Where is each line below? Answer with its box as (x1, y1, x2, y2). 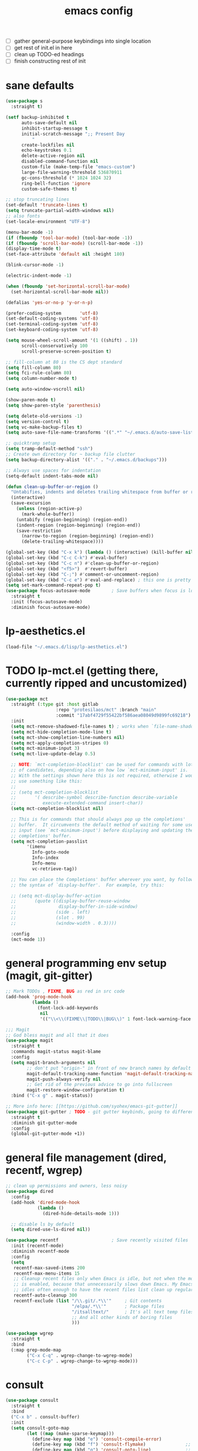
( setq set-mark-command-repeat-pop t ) (5, 582, 101, 588)
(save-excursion (11, 500, 51, 507)
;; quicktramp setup (5, 440, 57, 446)
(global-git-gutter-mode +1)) (11, 1131, 85, 1137)
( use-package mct (5, 696, 48, 702)
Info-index (31, 855, 59, 861)
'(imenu (27, 844, 46, 850)
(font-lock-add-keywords (37, 1005, 99, 1011)
